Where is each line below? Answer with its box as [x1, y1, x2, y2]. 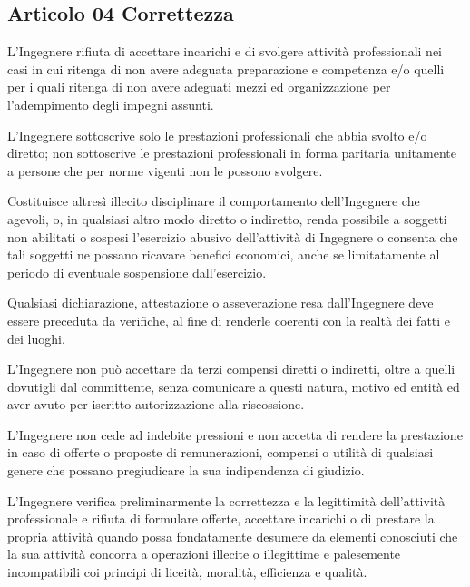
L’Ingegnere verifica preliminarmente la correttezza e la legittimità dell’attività [7, 491, 446, 510]
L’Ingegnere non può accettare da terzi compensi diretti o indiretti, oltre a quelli [7, 359, 455, 378]
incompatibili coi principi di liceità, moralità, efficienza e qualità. [7, 563, 367, 582]
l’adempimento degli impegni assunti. [7, 94, 214, 113]
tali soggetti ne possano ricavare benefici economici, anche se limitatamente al [7, 245, 440, 264]
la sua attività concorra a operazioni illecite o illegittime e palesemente [7, 544, 401, 563]
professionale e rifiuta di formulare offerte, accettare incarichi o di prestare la [7, 509, 435, 528]
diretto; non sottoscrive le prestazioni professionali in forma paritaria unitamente [7, 143, 456, 162]
